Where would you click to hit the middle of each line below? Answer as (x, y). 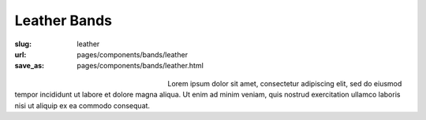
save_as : (30, 66)
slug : (23, 44)
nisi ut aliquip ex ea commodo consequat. (82, 105)
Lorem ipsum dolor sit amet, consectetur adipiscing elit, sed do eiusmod (285, 83)
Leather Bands (64, 20)
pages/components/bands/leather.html (140, 66)
